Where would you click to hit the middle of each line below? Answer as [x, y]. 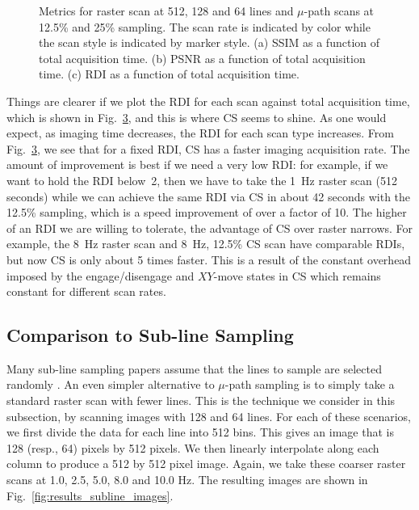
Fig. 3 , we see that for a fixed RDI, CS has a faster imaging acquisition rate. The [208, 148]
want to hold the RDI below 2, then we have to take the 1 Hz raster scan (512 [202, 180]
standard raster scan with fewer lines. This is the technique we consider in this [201, 400]
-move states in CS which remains [297, 275]
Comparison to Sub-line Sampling [150, 335]
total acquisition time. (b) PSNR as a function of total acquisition [202, 58]
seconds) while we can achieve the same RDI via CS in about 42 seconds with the [209, 196]
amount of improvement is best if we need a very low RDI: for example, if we [197, 164]
